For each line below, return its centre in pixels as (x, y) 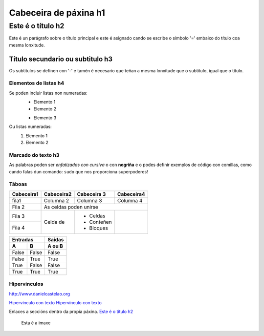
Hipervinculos (26, 284)
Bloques (99, 228)
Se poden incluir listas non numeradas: (48, 93)
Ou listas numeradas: (30, 126)
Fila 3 (18, 216)
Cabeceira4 (131, 194)
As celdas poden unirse (71, 207)
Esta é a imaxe (36, 323)
